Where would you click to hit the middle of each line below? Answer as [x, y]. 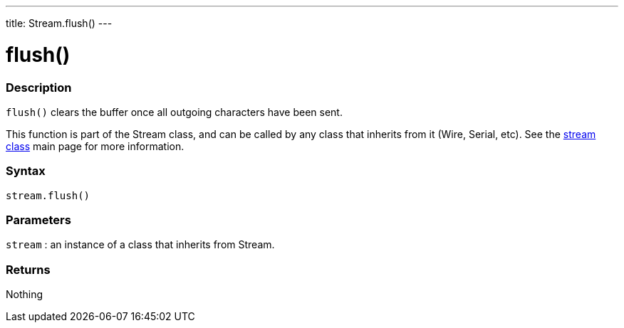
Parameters [38, 220]
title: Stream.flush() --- [59, 23]
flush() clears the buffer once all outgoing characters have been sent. [174, 112]
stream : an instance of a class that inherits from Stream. [140, 245]
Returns [28, 269]
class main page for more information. [95, 146]
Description [39, 87]
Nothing [25, 295]
